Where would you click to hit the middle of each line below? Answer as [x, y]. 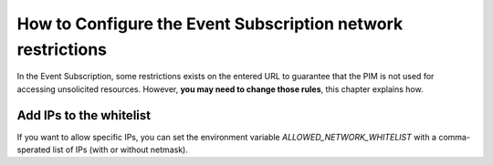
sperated [34, 150]
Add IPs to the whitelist [84, 115]
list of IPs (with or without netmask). [121, 150]
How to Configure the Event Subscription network [210, 24]
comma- [454, 137]
